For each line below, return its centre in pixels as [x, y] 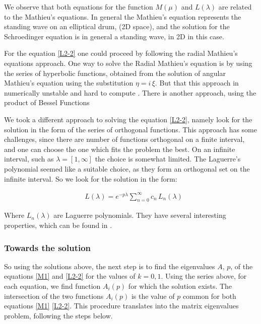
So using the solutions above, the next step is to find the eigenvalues [110, 266]
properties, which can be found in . [58, 225]
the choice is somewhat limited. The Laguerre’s [168, 159]
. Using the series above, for [204, 276]
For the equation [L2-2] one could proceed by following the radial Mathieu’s [121, 53]
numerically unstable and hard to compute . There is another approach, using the [130, 92]
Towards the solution [48, 247]
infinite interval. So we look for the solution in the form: [91, 178]
